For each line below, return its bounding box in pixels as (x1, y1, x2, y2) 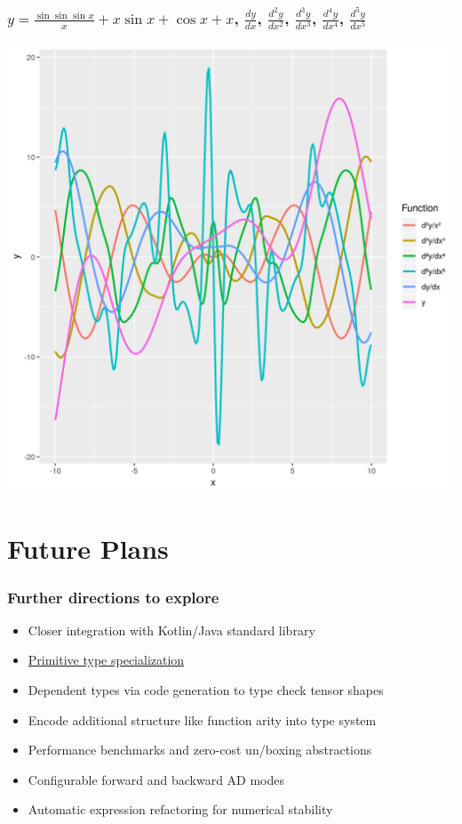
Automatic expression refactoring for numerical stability (28, 800, 333, 819)
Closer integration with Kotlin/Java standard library (28, 620, 315, 639)
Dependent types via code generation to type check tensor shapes (28, 681, 384, 699)
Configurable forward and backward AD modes (28, 770, 285, 788)
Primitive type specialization (28, 650, 185, 669)
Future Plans (7, 530, 169, 567)
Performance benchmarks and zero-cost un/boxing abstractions (28, 740, 372, 759)
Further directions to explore (7, 586, 219, 608)
